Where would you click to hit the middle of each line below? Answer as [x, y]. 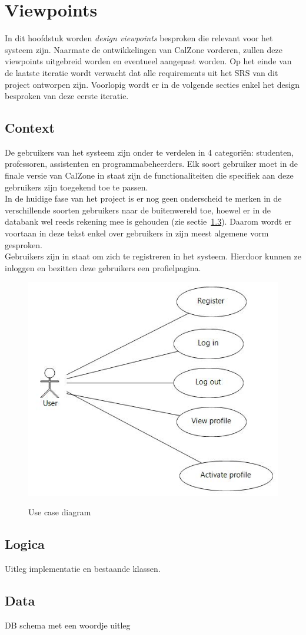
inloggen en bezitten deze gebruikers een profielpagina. [103, 267]
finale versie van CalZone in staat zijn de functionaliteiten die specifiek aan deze [149, 175]
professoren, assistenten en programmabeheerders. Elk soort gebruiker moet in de [152, 164]
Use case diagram [60, 512]
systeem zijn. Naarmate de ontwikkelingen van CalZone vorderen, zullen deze [144, 49]
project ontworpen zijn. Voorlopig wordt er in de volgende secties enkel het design [152, 84]
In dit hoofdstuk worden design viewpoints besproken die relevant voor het [139, 38]
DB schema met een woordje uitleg [68, 625]
